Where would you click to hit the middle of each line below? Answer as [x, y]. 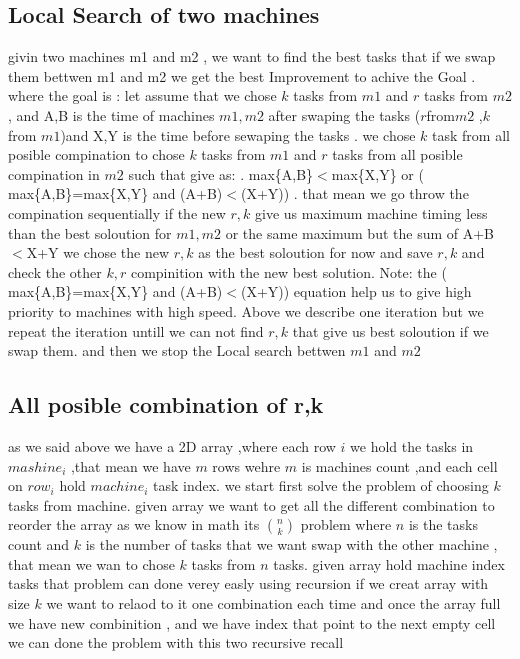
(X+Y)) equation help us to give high [356, 291]
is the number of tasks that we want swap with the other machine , [291, 544]
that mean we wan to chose [91, 563]
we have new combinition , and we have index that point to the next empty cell [252, 622]
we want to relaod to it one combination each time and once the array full [273, 603]
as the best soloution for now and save [315, 252]
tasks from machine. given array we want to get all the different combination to [251, 504]
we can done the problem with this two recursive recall [176, 642]
